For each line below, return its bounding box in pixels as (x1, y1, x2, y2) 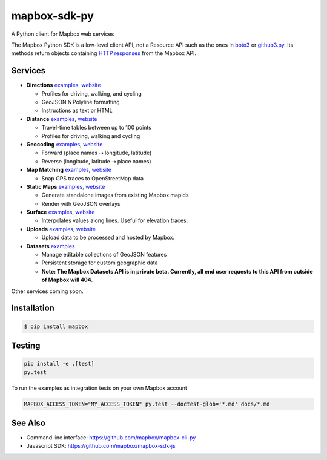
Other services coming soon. (11, 287, 84, 295)
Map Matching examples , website (26, 166, 112, 174)
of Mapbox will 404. (41, 276, 93, 284)
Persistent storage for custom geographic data (41, 259, 158, 266)
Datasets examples (26, 242, 75, 249)
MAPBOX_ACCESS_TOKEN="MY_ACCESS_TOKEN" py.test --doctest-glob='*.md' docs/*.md (24, 400, 270, 407)
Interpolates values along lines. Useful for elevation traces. (41, 217, 188, 224)
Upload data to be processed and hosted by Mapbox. (41, 234, 175, 241)
